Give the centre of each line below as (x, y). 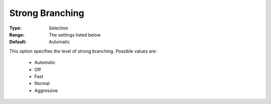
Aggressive (46, 90)
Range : (17, 34)
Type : (16, 28)
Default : (18, 42)
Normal (42, 83)
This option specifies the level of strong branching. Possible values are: (83, 51)
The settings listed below (75, 34)
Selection (59, 28)
